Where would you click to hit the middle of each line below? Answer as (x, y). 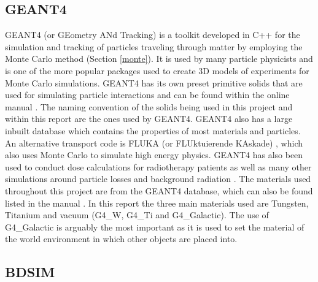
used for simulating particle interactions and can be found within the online (147, 95)
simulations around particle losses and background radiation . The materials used (158, 179)
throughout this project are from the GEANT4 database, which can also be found (159, 190)
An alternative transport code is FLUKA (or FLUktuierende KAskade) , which (154, 143)
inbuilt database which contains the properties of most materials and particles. (153, 130)
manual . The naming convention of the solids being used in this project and (149, 106)
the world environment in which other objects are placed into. (121, 239)
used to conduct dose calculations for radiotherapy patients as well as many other (158, 166)
